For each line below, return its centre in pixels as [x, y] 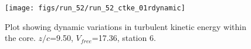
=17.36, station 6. [124, 38]
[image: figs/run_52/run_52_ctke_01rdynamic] [95, 8]
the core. [20, 38]
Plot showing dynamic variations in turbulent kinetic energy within [126, 26]
